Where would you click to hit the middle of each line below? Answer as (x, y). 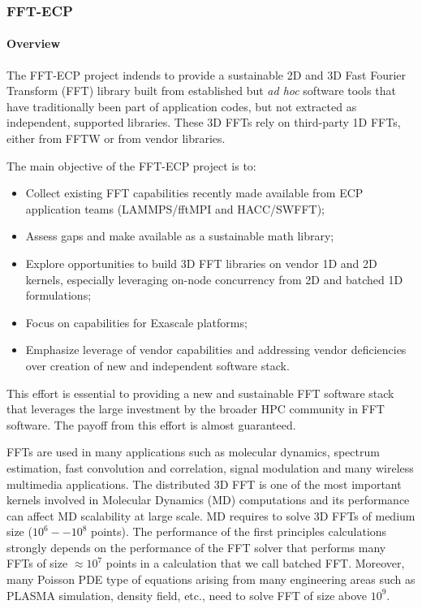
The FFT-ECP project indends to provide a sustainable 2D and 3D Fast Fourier (207, 74)
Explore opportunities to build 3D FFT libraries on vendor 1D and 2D (201, 263)
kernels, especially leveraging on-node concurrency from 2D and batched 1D (214, 279)
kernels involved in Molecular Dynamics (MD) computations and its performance (208, 500)
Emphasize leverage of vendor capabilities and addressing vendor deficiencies (216, 350)
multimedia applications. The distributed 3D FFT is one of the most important (204, 484)
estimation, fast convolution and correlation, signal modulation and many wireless (210, 467)
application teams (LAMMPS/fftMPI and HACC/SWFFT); (175, 208)
